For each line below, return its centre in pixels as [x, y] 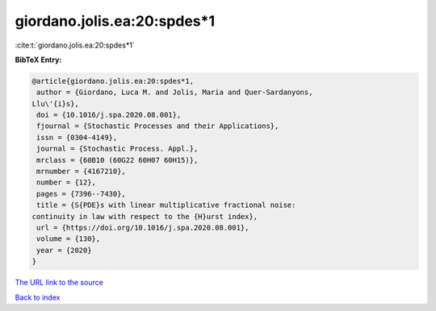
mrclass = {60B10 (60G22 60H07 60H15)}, [117, 160]
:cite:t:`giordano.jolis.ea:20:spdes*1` [75, 45]
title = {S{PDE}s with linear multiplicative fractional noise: [166, 205]
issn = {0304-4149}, [77, 137]
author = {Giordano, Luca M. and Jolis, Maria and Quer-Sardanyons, [175, 92]
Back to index [38, 297]
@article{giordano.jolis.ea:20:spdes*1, [113, 81]
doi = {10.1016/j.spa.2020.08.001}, [109, 115]
